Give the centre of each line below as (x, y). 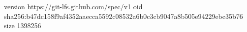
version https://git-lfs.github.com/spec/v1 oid (73, 6)
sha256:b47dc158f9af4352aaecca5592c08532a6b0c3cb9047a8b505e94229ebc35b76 (123, 16)
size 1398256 (23, 25)
